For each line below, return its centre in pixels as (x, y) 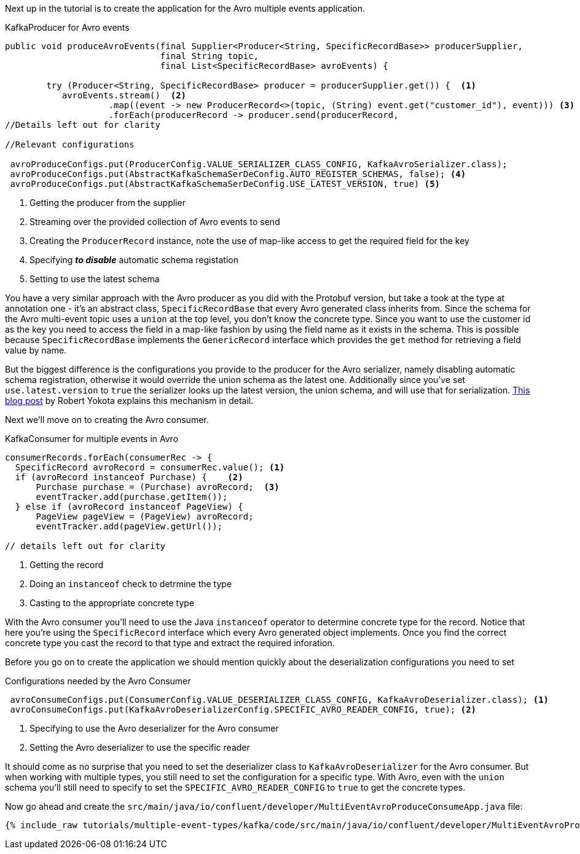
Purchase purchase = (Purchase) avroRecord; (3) (158, 487)
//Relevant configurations (70, 144)
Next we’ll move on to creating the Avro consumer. (107, 420)
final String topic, (210, 56)
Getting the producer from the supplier (108, 203)
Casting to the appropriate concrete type (112, 603)
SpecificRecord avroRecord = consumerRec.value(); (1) (150, 467)
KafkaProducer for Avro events (67, 27)
